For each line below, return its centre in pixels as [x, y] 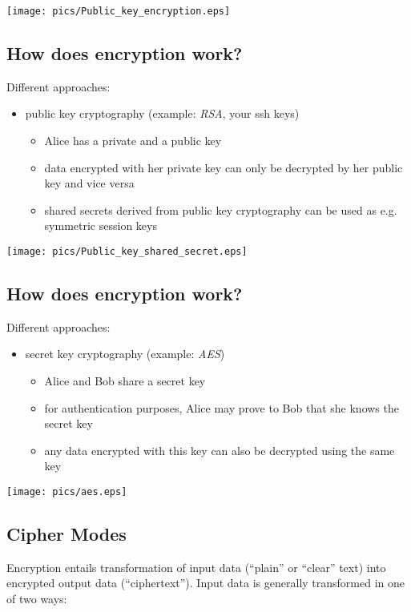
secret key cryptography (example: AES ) [125, 354]
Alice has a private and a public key [133, 141]
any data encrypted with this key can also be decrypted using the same [220, 450]
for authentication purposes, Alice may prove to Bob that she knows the [222, 407]
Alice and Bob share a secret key [125, 381]
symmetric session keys [101, 225]
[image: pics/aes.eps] [67, 492]
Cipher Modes [66, 534]
